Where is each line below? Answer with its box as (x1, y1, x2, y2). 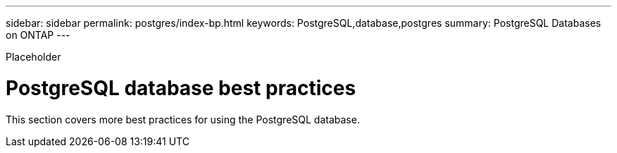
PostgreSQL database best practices (6, 75, 356, 100)
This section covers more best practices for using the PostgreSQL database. (6, 113, 360, 126)
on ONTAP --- (6, 29, 70, 41)
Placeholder (6, 51, 61, 63)
